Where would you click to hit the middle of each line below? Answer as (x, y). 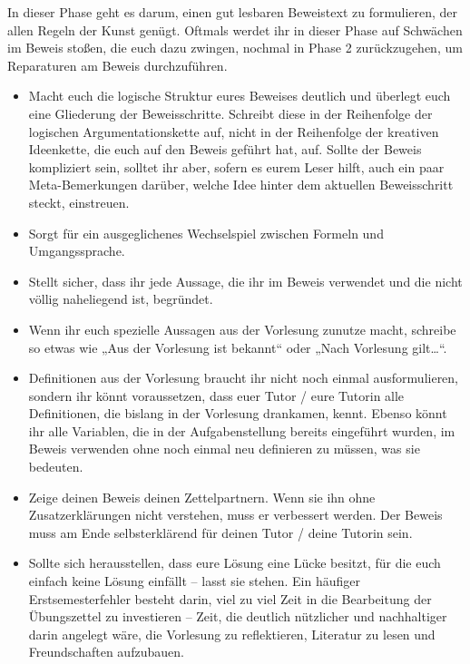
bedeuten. (56, 467)
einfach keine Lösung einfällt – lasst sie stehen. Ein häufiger (194, 581)
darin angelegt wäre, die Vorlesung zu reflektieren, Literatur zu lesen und (232, 634)
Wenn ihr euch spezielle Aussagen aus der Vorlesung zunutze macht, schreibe (242, 329)
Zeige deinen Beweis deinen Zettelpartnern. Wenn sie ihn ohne (202, 497)
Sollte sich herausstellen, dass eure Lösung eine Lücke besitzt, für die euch (235, 563)
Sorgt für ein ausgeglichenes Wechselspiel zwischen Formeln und (206, 233)
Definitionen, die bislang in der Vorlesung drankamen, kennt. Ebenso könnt (238, 413)
